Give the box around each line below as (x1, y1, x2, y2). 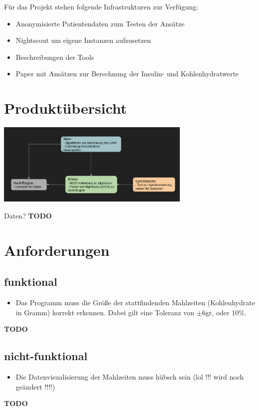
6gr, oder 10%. (202, 307, 247, 317)
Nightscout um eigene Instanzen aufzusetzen (15, 35, 151, 45)
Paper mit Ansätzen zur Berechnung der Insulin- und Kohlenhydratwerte (15, 68, 239, 79)
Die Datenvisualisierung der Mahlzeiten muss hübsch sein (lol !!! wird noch (15, 372, 244, 382)
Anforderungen (4, 239, 110, 260)
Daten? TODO (4, 210, 52, 220)
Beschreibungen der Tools (15, 51, 94, 62)
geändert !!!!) (15, 381, 55, 392)
